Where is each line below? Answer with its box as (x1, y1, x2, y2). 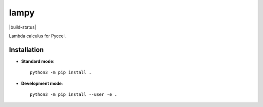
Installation (9, 46, 44, 54)
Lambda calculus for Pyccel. (9, 33, 66, 39)
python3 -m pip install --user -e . (30, 92, 117, 97)
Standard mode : (21, 58, 55, 64)
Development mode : (21, 80, 63, 86)
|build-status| (9, 24, 37, 30)
